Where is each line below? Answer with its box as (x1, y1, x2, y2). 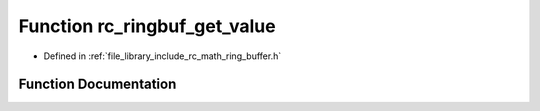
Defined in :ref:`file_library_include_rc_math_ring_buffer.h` (43, 50, 282, 62)
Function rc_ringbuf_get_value (18, 15, 276, 37)
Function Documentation (18, 76, 177, 93)
